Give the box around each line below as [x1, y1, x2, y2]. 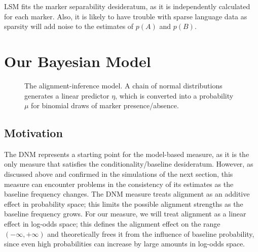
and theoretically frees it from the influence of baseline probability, [47, 228, 254, 239]
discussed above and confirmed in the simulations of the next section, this [4, 169, 233, 179]
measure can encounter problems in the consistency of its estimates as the [4, 178, 234, 189]
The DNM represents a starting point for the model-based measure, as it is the [4, 148, 249, 159]
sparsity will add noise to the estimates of [4, 21, 134, 31]
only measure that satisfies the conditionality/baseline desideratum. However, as [4, 159, 253, 169]
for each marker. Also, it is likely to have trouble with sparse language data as [4, 11, 247, 21]
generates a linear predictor [24, 90, 109, 101]
